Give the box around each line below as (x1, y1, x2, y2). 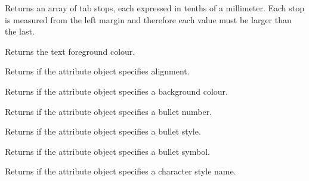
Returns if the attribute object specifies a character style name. (5, 165, 236, 177)
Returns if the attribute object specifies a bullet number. (5, 105, 212, 117)
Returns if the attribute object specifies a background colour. (5, 85, 228, 97)
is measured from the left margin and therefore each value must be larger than (5, 13, 292, 26)
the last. (5, 25, 35, 38)
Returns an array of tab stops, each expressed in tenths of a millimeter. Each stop (5, 2, 304, 14)
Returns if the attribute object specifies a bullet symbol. (5, 145, 210, 157)
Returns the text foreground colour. (5, 45, 135, 57)
